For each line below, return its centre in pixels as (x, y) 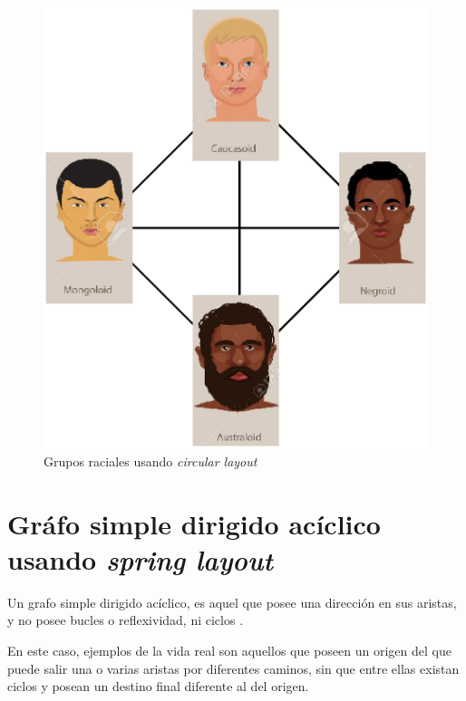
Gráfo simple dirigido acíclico (194, 523)
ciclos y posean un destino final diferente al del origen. (158, 686)
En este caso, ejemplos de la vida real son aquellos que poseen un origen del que (229, 650)
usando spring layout (141, 559)
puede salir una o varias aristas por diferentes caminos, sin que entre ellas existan (233, 668)
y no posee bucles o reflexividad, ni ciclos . (126, 620)
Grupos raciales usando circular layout (150, 461)
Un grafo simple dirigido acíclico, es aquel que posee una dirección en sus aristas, (232, 602)
